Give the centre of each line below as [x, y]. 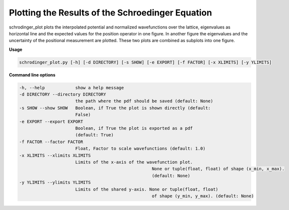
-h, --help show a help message [72, 88]
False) [83, 115]
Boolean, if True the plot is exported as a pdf [134, 128]
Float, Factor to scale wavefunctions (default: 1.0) [140, 149]
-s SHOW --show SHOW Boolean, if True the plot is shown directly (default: [115, 108]
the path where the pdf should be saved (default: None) [144, 101]
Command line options [32, 75]
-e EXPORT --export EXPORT [51, 121]
